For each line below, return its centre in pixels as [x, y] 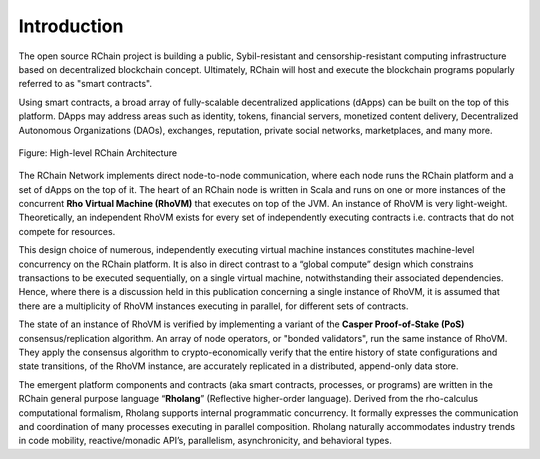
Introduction [71, 26]
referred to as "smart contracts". [85, 84]
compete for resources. [67, 231]
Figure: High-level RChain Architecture [98, 152]
